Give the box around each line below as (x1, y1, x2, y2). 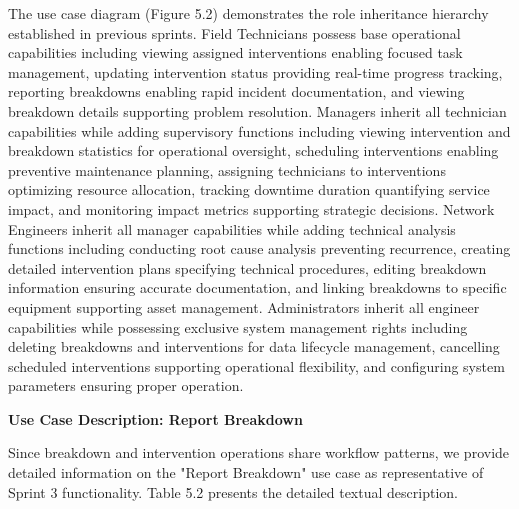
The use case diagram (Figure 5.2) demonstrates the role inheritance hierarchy (8, 3, 489, 23)
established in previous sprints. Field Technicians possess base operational (8, 22, 461, 43)
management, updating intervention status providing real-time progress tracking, (8, 61, 503, 82)
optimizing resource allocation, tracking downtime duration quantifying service (8, 179, 490, 200)
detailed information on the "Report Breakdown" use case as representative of (8, 462, 484, 483)
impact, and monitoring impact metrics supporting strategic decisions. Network (8, 198, 495, 219)
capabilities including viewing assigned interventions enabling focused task (8, 42, 463, 63)
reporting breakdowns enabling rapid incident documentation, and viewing (8, 81, 465, 102)
